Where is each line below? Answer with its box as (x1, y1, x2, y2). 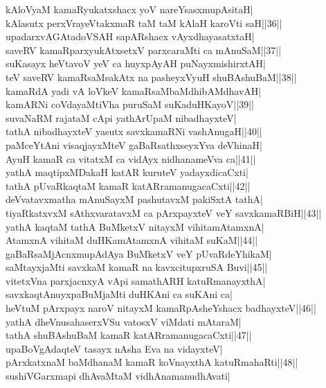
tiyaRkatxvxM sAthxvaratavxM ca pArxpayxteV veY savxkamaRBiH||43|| (6, 205, 322, 220)
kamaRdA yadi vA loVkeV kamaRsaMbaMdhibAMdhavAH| (6, 83, 262, 98)
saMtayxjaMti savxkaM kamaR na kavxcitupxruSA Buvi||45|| (6, 260, 268, 274)
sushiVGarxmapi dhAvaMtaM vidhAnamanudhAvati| (6, 369, 230, 383)
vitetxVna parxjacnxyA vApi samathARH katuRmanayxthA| (6, 273, 266, 288)
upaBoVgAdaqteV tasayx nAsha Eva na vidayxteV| (6, 341, 223, 355)
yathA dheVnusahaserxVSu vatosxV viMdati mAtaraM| (6, 314, 242, 328)
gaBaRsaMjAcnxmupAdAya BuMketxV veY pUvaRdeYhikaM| (6, 246, 272, 261)
